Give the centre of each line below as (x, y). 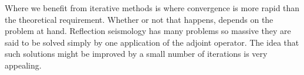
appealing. (23, 65)
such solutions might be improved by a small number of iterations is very (136, 54)
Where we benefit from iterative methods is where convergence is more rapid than (152, 8)
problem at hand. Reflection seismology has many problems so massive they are (148, 31)
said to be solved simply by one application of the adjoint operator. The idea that (152, 42)
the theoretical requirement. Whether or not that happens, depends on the (139, 19)
